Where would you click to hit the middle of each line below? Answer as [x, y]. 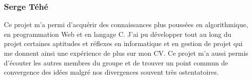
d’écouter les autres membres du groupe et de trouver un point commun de [116, 62]
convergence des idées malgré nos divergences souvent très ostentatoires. [111, 72]
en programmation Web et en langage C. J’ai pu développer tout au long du [118, 34]
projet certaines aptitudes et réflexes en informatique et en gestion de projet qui [123, 43]
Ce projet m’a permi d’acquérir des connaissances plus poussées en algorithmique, [126, 24]
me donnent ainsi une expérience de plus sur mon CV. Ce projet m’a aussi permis [126, 53]
